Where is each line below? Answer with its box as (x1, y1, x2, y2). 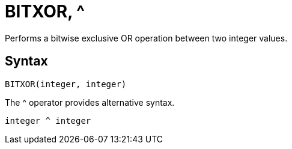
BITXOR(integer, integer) (5, 79, 127, 89)
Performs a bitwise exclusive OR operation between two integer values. (5, 32, 288, 43)
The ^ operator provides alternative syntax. (5, 97, 175, 108)
